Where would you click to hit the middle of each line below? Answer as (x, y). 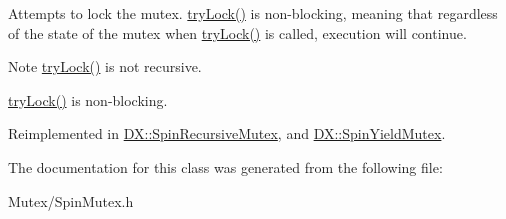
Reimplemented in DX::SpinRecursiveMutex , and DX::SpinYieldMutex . (227, 133)
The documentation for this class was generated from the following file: (225, 166)
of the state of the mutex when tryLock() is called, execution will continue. (237, 32)
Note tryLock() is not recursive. (105, 66)
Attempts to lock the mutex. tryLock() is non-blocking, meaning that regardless (253, 13)
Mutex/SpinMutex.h (71, 200)
